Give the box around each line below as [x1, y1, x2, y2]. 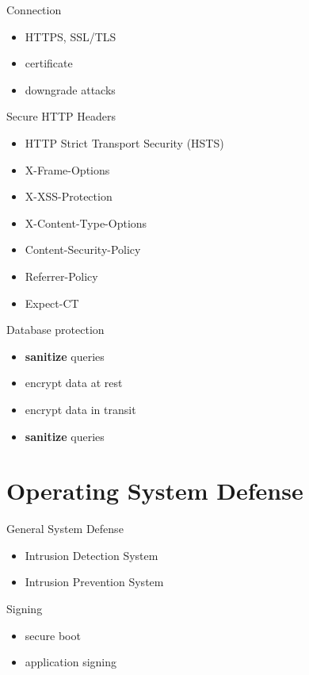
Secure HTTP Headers [6, 108, 116, 125]
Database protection [6, 321, 105, 338]
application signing [25, 654, 117, 670]
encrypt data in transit [25, 401, 136, 417]
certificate [25, 55, 73, 71]
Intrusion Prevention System [25, 573, 164, 590]
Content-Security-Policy [25, 241, 141, 258]
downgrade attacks [25, 81, 116, 98]
